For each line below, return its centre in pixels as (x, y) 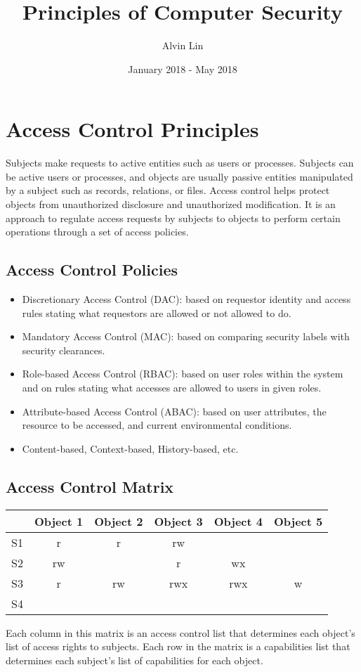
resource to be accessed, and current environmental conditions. (157, 425)
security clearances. (64, 350)
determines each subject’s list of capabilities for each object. (134, 660)
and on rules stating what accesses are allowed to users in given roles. (172, 387)
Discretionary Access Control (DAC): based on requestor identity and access (186, 299)
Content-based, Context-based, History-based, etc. (130, 448)
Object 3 (178, 521)
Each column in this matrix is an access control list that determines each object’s (180, 632)
